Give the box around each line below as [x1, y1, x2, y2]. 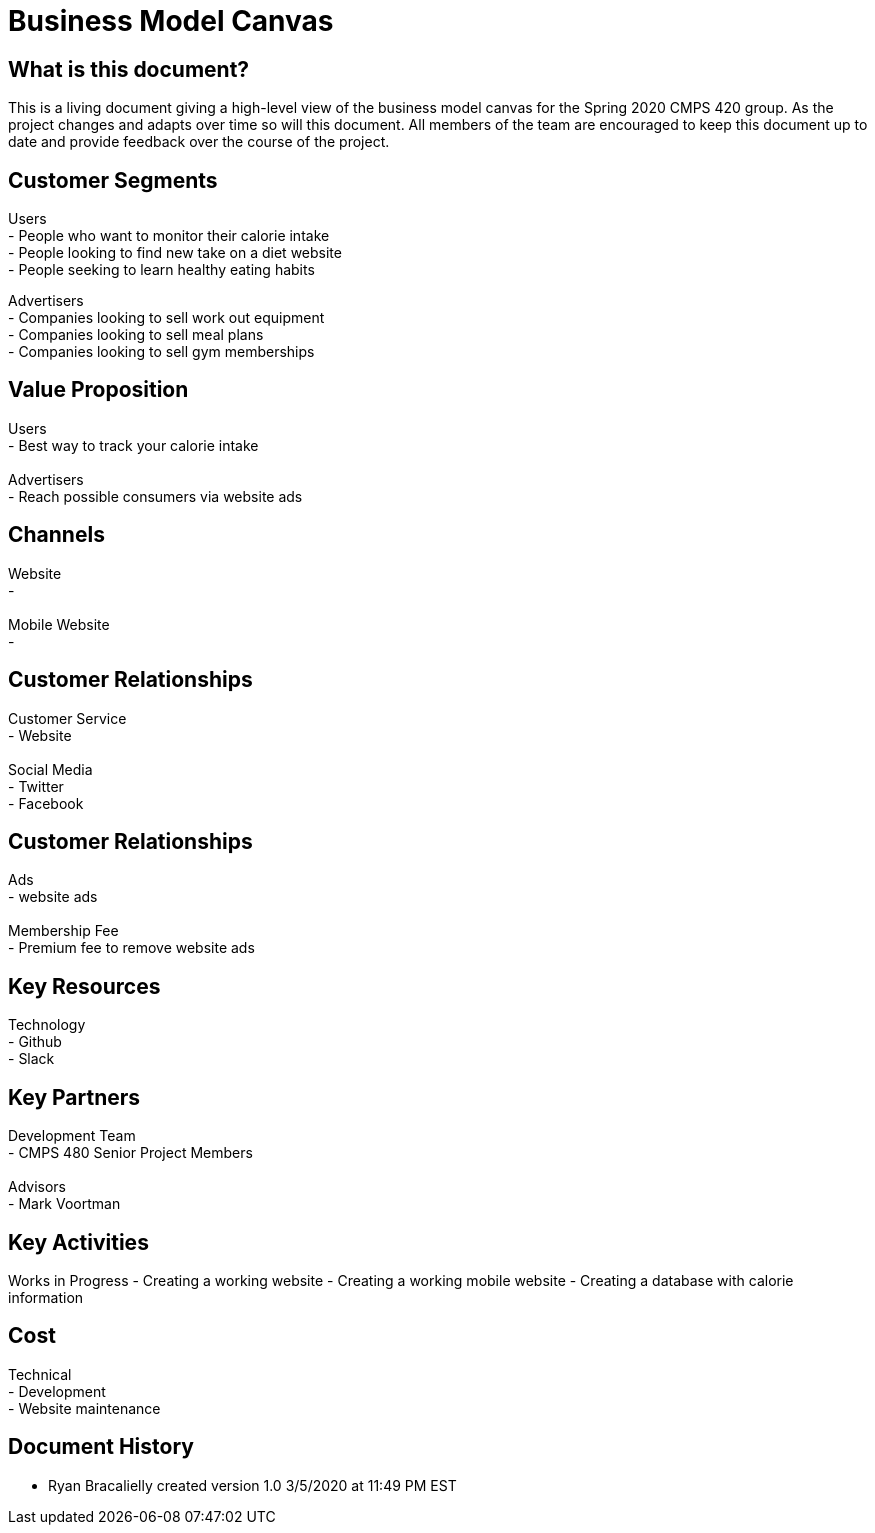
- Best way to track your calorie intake [8, 436, 259, 454]
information [8, 1288, 84, 1306]
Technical [8, 1365, 72, 1383]
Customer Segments [8, 167, 218, 193]
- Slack [8, 1050, 55, 1068]
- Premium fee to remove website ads [8, 939, 255, 957]
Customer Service [8, 709, 127, 727]
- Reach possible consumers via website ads [8, 487, 303, 505]
